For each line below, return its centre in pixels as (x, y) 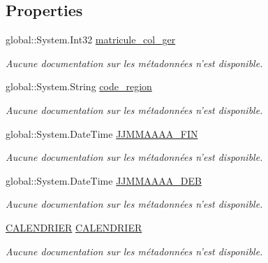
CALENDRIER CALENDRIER (74, 227)
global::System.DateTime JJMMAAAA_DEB (104, 180)
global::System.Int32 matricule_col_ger (91, 40)
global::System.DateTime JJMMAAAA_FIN (102, 133)
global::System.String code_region (79, 86)
